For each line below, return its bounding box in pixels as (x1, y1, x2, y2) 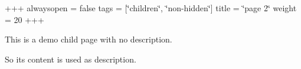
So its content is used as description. (5, 52, 136, 65)
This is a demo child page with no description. (5, 33, 172, 45)
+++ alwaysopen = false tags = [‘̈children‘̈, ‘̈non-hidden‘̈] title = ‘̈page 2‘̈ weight (5, 2, 297, 14)
